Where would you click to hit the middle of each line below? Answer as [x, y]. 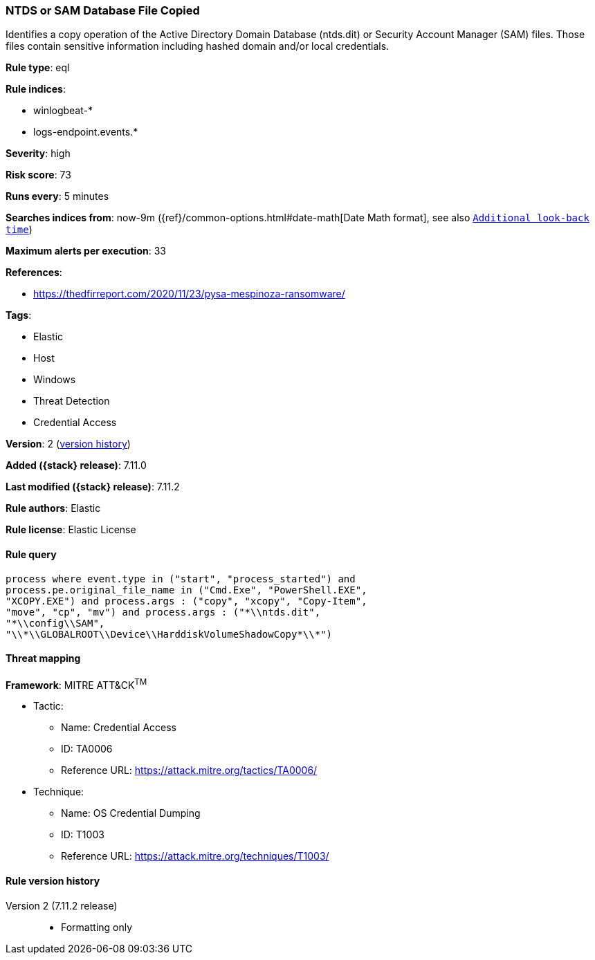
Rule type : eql [38, 68]
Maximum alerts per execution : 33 [86, 251]
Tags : [19, 315]
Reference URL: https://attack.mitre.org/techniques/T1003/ [195, 856]
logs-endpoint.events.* [86, 132]
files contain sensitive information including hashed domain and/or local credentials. [198, 46]
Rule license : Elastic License [71, 530]
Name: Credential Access [119, 728]
